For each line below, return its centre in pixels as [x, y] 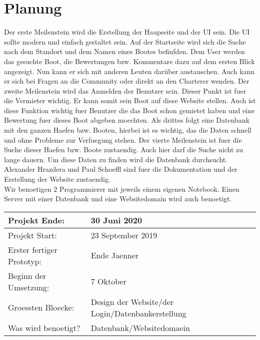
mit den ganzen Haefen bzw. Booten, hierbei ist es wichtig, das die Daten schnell [128, 130]
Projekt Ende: [36, 220]
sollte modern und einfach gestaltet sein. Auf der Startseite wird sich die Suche [125, 41]
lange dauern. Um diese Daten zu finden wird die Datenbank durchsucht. [116, 159]
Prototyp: [25, 261]
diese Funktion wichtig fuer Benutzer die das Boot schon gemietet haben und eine [129, 110]
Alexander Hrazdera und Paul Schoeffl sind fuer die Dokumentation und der [121, 169]
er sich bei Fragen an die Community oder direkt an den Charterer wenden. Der [127, 81]
